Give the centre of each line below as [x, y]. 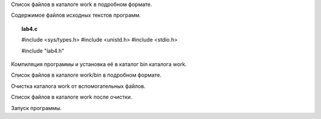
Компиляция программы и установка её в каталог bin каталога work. [99, 64]
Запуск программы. [36, 108]
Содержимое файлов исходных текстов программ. [76, 15]
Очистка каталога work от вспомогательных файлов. [78, 86]
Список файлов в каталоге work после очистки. [72, 97]
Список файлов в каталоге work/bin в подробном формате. [86, 75]
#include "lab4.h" [43, 51]
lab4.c [30, 29]
